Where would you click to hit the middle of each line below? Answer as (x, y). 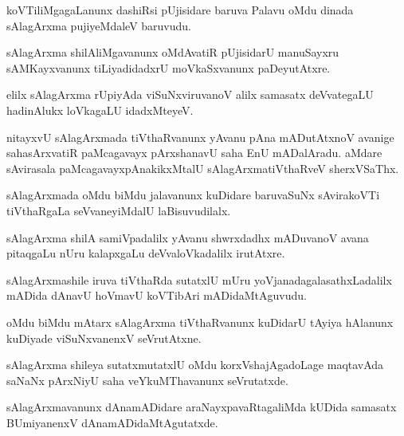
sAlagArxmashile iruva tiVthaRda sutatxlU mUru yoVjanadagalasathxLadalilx (199, 279)
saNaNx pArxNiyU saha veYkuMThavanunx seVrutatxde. (147, 380)
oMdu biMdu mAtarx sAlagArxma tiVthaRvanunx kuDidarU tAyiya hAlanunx (200, 322)
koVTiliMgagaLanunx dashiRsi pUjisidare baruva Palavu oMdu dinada (180, 10)
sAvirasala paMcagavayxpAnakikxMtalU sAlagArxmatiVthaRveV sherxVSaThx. (203, 168)
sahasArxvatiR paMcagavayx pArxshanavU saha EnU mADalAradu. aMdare (194, 153)
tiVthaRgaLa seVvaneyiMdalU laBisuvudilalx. (119, 210)
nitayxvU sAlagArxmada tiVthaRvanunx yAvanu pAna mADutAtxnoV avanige (200, 137)
